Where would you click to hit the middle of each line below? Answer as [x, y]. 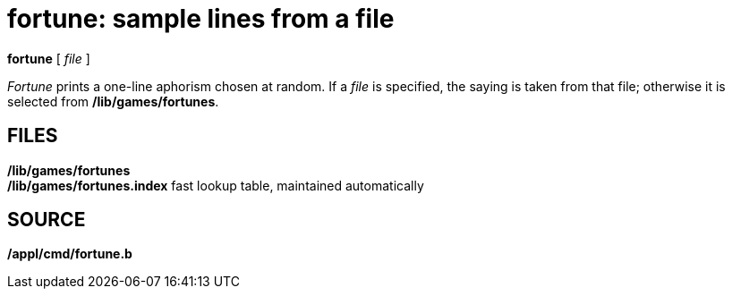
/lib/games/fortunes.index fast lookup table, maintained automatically [216, 185]
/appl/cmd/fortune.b [70, 254]
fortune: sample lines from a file [201, 19]
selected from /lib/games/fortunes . [113, 101]
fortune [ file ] [49, 58]
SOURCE [47, 220]
